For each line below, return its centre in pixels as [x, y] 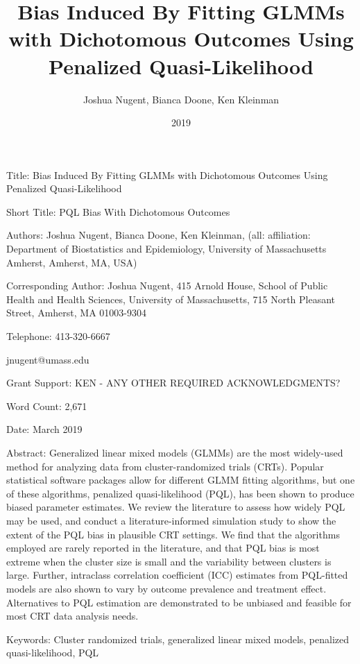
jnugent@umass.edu [48, 359]
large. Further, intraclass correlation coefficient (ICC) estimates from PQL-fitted [177, 575]
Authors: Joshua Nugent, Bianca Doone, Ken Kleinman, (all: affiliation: [158, 235]
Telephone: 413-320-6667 [58, 336]
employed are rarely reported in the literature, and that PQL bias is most [163, 548]
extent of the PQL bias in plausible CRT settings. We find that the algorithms [173, 534]
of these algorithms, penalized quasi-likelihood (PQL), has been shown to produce [180, 493]
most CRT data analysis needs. [72, 616]
